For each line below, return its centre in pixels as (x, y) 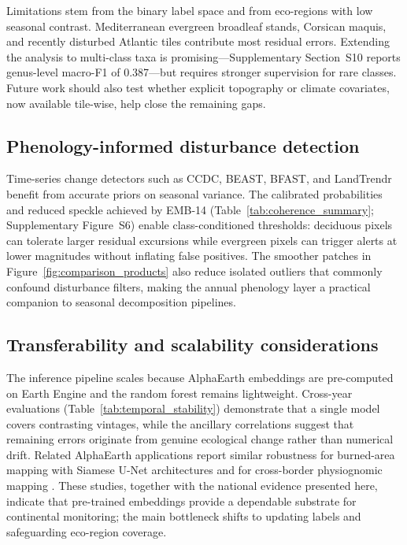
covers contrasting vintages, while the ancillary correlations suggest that (180, 423)
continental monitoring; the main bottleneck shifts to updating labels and (184, 516)
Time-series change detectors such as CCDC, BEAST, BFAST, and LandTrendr (199, 178)
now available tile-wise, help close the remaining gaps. (136, 103)
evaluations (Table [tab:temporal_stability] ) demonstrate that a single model (193, 408)
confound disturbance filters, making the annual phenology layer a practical (189, 286)
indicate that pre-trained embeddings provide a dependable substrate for (181, 501)
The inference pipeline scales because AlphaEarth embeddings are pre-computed (200, 377)
